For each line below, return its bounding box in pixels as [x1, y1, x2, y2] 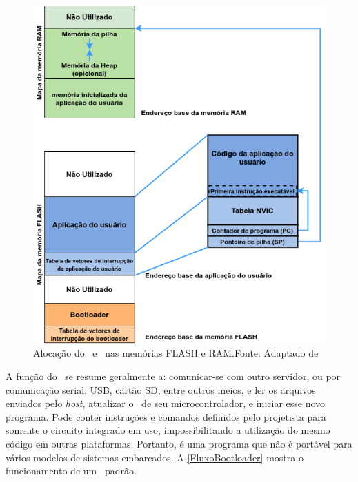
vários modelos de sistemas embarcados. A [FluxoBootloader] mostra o [6, 450, 304, 464]
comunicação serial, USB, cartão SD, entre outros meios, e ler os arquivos [6, 382, 316, 397]
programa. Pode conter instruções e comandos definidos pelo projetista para [6, 409, 326, 423]
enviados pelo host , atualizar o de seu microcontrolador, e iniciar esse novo [6, 396, 326, 410]
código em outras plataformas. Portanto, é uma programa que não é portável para [6, 437, 352, 451]
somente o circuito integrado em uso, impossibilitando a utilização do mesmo [6, 423, 330, 437]
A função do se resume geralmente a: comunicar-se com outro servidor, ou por [6, 369, 341, 384]
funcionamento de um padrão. [6, 463, 137, 478]
